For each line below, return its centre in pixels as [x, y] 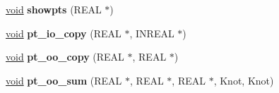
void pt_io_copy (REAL [64, 33]
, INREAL [152, 33]
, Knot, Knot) [244, 80]
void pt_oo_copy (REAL [65, 57]
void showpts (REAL [54, 9]
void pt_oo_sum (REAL [64, 80]
